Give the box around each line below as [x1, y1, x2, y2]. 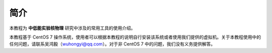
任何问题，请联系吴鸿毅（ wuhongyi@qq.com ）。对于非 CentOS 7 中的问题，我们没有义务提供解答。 [9, 41, 216, 47]
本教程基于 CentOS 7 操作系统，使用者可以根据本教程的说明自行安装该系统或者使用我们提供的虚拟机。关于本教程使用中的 [9, 34, 261, 40]
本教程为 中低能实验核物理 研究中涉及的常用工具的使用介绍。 [9, 25, 135, 31]
